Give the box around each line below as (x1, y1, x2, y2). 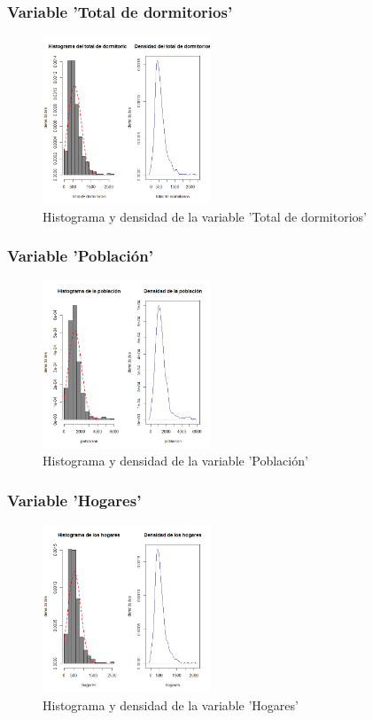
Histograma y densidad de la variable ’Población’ (43, 451, 308, 470)
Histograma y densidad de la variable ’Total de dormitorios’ (43, 207, 367, 225)
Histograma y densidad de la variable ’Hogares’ (43, 695, 299, 714)
